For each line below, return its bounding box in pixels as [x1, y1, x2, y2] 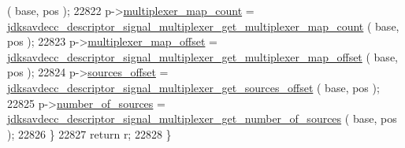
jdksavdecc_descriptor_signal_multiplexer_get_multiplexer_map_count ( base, [7, 17, 399, 34]
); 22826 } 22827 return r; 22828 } [7, 125, 172, 142]
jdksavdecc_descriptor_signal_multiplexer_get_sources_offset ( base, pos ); [7, 79, 380, 95]
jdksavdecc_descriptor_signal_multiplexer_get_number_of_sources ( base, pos [7, 110, 397, 127]
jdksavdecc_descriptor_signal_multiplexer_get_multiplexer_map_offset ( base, [7, 48, 398, 65]
